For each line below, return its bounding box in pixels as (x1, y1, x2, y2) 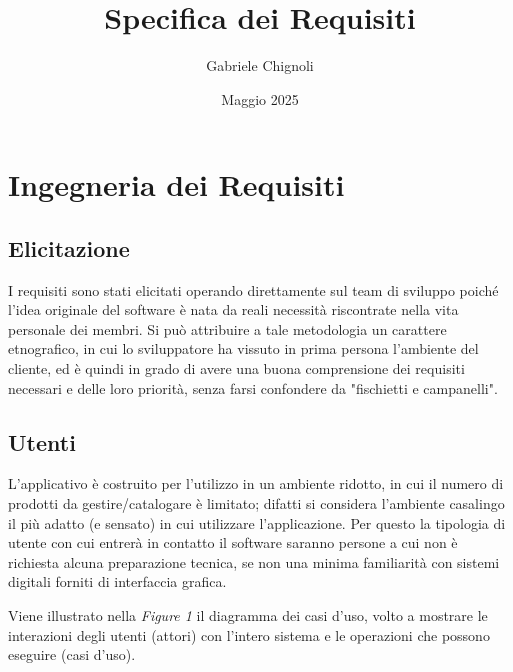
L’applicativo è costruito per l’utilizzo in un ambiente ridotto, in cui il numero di (8, 473, 504, 494)
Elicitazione (8, 232, 130, 263)
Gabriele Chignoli (206, 55, 314, 76)
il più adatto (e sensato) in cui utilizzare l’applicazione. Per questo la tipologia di (8, 512, 506, 533)
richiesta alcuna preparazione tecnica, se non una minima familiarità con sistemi (8, 551, 500, 572)
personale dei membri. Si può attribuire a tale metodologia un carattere (8, 318, 447, 339)
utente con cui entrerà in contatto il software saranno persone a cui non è (8, 532, 458, 553)
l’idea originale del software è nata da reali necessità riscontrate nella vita (8, 299, 459, 320)
